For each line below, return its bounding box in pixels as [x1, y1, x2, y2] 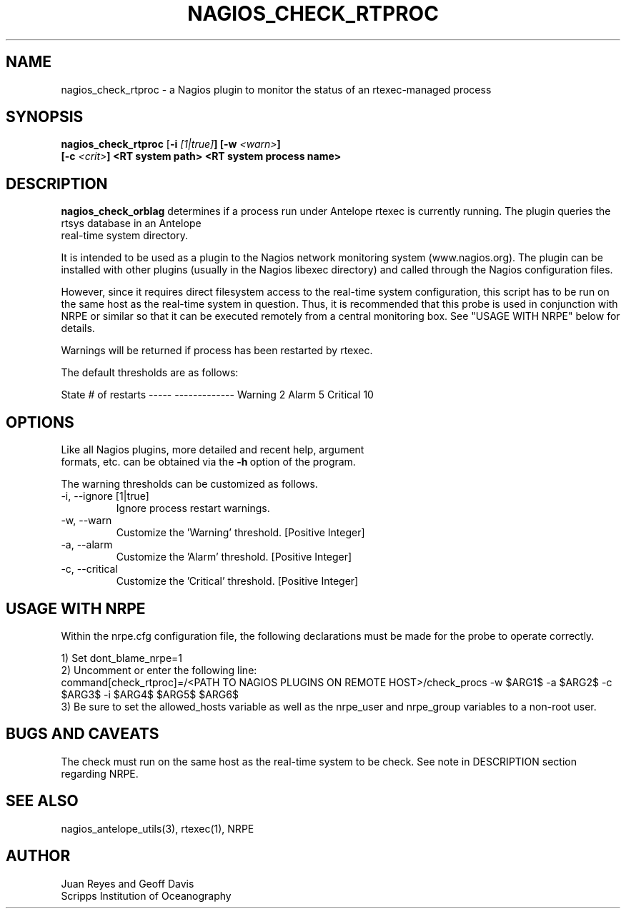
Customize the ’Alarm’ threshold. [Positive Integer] [116, 551, 352, 563]
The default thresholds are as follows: [61, 366, 239, 379]
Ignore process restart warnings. [116, 502, 270, 515]
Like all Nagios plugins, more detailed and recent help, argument [61, 443, 364, 456]
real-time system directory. [61, 229, 188, 242]
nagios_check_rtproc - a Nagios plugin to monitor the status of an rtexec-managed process [61, 83, 492, 96]
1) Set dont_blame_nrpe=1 [61, 651, 183, 664]
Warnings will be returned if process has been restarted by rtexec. [61, 344, 373, 357]
